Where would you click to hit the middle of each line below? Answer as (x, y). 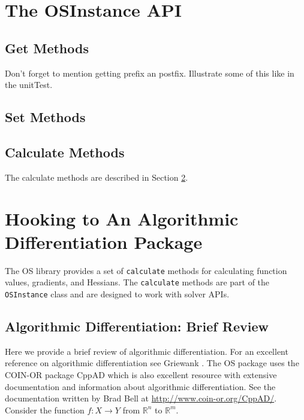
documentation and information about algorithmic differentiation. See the (140, 386)
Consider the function (45, 410)
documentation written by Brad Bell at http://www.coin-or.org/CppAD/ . (141, 398)
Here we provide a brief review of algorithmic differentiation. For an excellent (147, 351)
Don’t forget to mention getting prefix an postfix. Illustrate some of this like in (150, 73)
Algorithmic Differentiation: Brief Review (137, 326)
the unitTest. (29, 85)
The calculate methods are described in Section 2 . (97, 177)
